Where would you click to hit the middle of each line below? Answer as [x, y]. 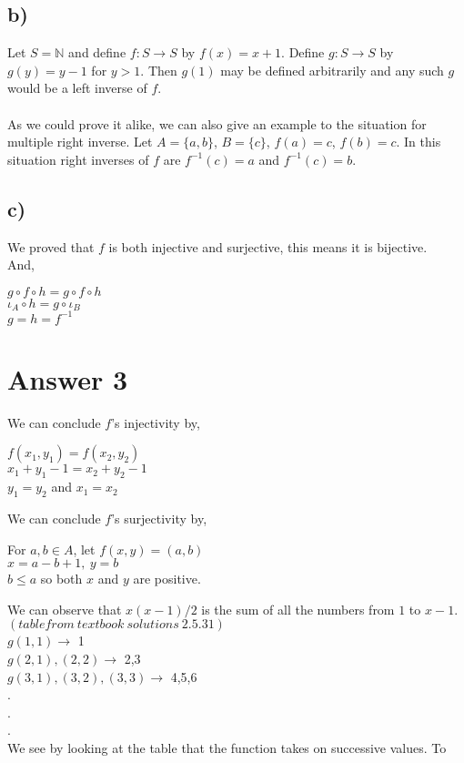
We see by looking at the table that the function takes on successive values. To [227, 747]
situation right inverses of [78, 159]
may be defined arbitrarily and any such [332, 70]
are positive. [167, 579]
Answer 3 [68, 378]
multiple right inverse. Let [80, 142]
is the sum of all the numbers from [298, 609]
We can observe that [65, 609]
